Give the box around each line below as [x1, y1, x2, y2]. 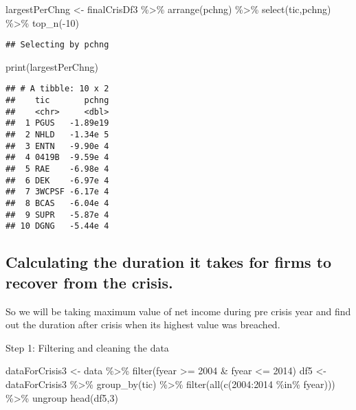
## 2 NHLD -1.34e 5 [5, 130, 109, 140]
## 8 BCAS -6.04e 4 [5, 198, 109, 208]
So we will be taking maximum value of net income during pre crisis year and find [5, 304, 351, 318]
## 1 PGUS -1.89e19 [5, 118, 109, 128]
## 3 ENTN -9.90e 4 [5, 141, 109, 151]
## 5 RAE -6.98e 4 [5, 164, 109, 174]
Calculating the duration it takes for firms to [5, 251, 332, 273]
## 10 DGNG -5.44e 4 [5, 221, 109, 231]
